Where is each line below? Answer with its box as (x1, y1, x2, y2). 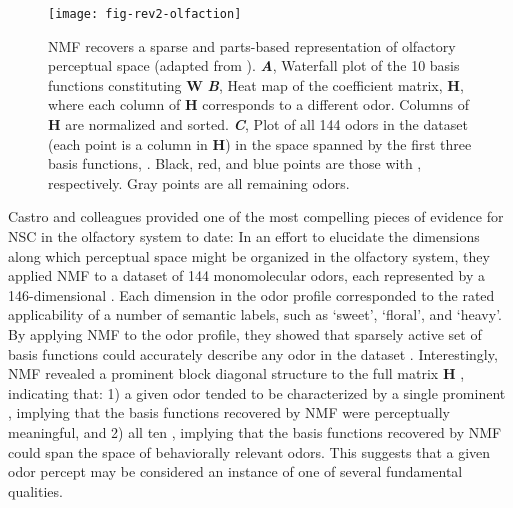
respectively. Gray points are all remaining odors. (48, 172, 350, 193)
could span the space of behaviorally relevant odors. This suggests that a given (8, 441, 491, 462)
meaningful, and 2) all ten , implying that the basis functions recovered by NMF (8, 421, 502, 442)
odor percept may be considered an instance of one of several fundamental (8, 461, 463, 482)
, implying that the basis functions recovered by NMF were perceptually (8, 402, 450, 423)
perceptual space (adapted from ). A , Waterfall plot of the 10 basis (48, 55, 460, 76)
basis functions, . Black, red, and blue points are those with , (48, 153, 422, 174)
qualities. (8, 480, 63, 501)
